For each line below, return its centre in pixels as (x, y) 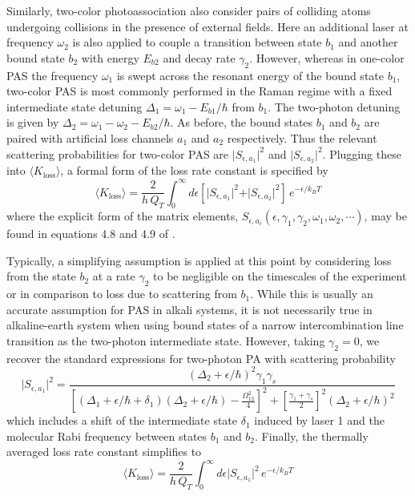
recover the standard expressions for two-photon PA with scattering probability (201, 358)
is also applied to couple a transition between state (197, 42)
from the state (41, 276)
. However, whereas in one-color (327, 57)
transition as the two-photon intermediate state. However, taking (166, 341)
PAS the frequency (52, 75)
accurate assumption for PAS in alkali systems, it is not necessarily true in (189, 309)
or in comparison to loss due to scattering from (122, 294)
